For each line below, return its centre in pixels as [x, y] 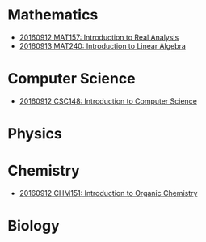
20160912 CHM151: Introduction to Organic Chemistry [108, 193]
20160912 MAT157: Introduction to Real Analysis [99, 37]
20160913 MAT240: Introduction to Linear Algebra [103, 45]
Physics [35, 134]
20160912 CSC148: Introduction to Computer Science [108, 101]
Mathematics [53, 15]
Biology [34, 226]
